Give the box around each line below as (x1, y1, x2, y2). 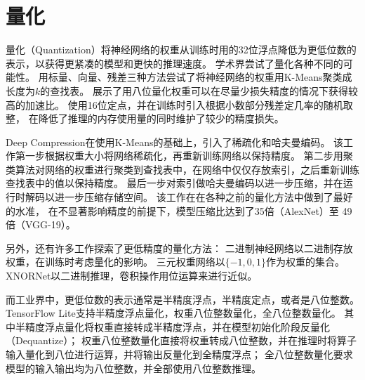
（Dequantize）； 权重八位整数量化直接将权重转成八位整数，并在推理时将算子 (6, 333, 357, 348)
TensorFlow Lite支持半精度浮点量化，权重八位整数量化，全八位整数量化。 (6, 306, 341, 320)
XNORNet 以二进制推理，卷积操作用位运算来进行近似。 (6, 268, 258, 283)
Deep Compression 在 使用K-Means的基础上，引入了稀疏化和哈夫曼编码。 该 (6, 134, 344, 149)
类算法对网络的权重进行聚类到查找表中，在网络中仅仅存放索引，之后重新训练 (6, 162, 359, 176)
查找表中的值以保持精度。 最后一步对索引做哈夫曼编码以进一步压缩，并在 (6, 176, 343, 190)
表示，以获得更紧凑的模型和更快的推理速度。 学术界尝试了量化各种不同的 (6, 55, 343, 70)
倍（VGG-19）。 (6, 217, 76, 232)
